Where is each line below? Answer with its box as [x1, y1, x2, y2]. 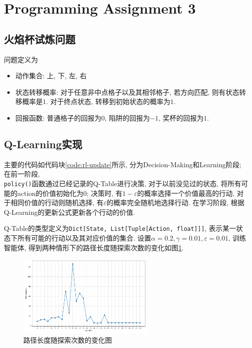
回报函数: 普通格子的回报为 [15, 112, 102, 122]
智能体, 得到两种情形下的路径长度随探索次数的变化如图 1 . [4, 242, 184, 252]
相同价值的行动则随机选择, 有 [10, 197, 104, 208]
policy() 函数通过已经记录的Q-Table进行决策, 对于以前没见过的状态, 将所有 [4, 178, 241, 188]
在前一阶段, [4, 169, 40, 179]
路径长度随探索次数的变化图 [23, 335, 112, 345]
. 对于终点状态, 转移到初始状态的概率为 [46, 96, 170, 106]
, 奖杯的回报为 [158, 112, 204, 122]
